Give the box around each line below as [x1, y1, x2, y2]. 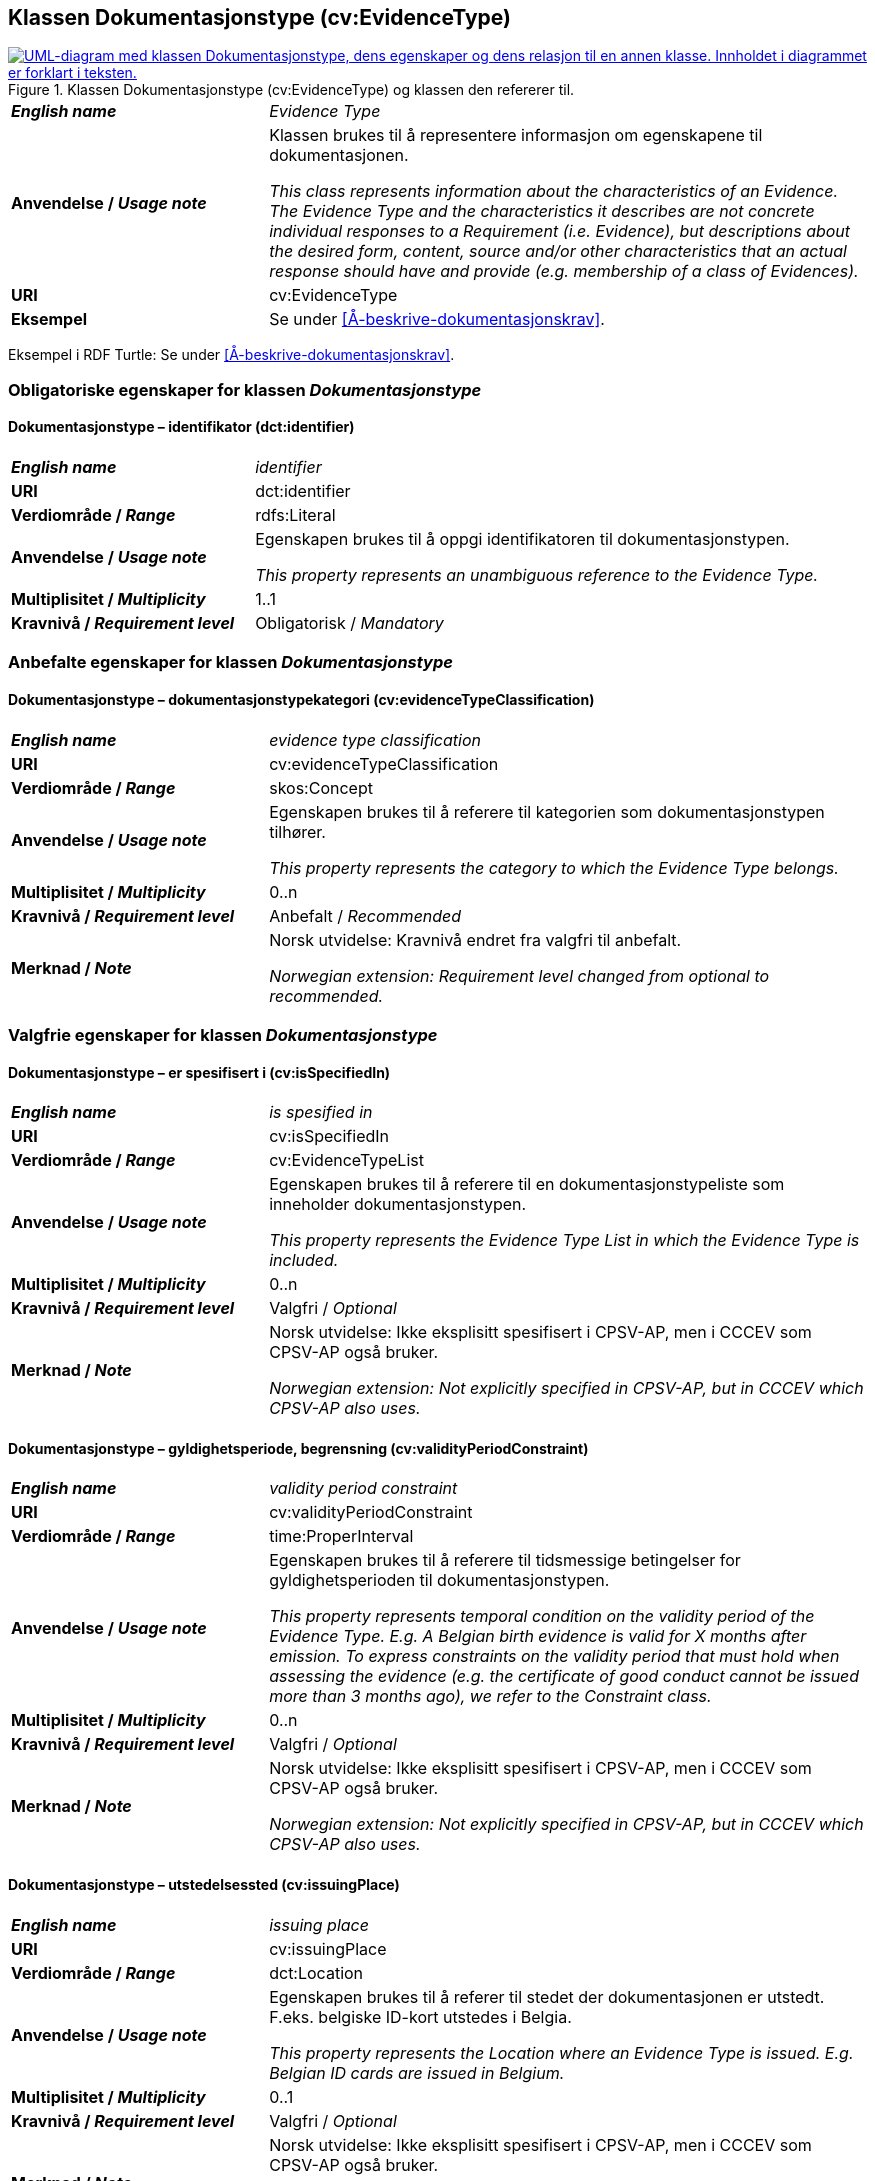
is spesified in [269, 1102, 373, 1123]
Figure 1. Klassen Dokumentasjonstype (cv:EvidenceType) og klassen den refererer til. [8, 81, 575, 99]
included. [269, 1250, 339, 1271]
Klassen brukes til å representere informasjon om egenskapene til [269, 125, 763, 146]
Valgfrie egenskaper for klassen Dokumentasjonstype [8, 1024, 438, 1045]
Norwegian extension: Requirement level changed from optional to [269, 965, 770, 986]
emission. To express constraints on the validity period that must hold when [269, 1646, 840, 1667]
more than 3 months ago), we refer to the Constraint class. [269, 1686, 712, 1707]
